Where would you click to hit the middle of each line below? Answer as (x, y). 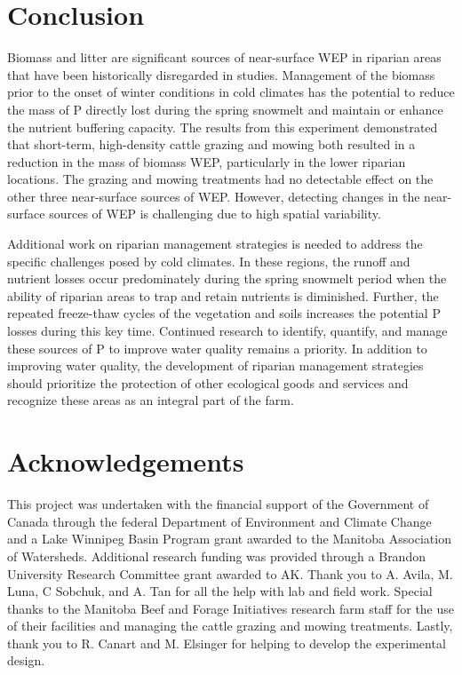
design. (26, 660)
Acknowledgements (126, 461)
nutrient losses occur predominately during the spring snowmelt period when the (227, 278)
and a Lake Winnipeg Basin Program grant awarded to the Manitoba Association (229, 539)
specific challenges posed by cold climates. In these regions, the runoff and (209, 261)
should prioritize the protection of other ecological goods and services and (208, 382)
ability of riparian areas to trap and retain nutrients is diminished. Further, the (223, 295)
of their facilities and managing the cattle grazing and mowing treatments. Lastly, (230, 626)
